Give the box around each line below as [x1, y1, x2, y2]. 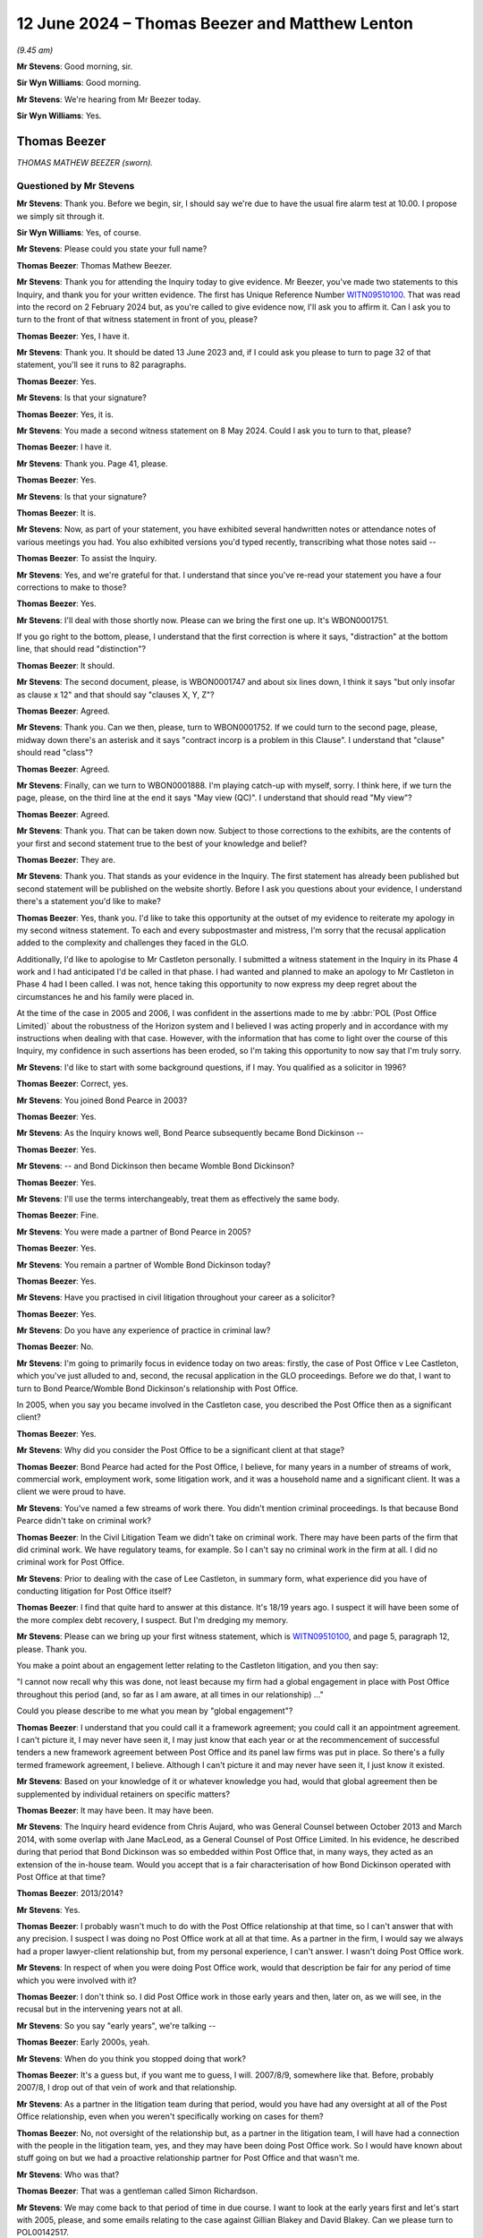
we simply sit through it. [16, 210, 105, 221]
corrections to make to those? [16, 582, 127, 593]
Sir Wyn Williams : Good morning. [16, 77, 141, 89]
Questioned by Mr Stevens [16, 179, 135, 192]
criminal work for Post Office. [16, 1557, 125, 1567]
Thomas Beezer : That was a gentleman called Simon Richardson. [16, 2185, 258, 2197]
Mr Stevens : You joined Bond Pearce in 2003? [16, 1095, 188, 1106]
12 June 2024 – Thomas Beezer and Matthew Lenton [16, 13, 413, 33]
